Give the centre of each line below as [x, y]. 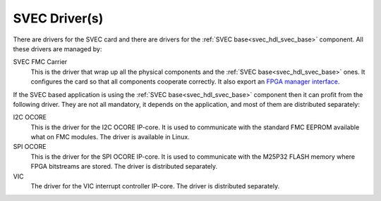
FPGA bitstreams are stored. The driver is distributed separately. [124, 167]
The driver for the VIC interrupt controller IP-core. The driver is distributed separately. [155, 186]
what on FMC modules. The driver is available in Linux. [110, 137]
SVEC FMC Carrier [40, 62]
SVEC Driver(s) [58, 18]
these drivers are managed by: [58, 48]
